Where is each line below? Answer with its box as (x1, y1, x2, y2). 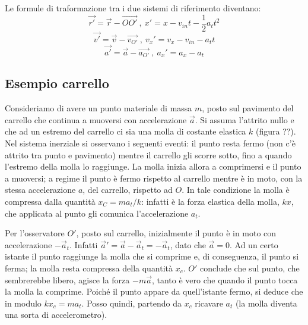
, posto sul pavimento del (202, 102, 294, 114)
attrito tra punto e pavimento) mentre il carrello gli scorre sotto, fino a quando (5, 148, 292, 161)
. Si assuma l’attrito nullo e (195, 113, 294, 126)
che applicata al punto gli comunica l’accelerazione (5, 207, 189, 219)
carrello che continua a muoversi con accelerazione (5, 113, 187, 126)
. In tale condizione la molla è (182, 183, 290, 196)
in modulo (5, 296, 42, 309)
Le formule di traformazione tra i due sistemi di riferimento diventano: (5, 2, 261, 14)
